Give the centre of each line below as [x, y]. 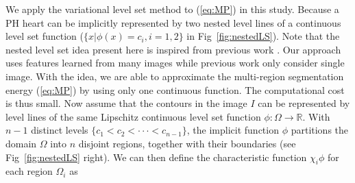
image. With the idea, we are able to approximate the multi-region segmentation [175, 76]
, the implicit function [233, 130]
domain [21, 143]
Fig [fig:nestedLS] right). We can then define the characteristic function [156, 157]
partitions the [320, 130]
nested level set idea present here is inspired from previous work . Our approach [173, 49]
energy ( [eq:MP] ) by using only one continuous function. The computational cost [175, 89]
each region [29, 171]
